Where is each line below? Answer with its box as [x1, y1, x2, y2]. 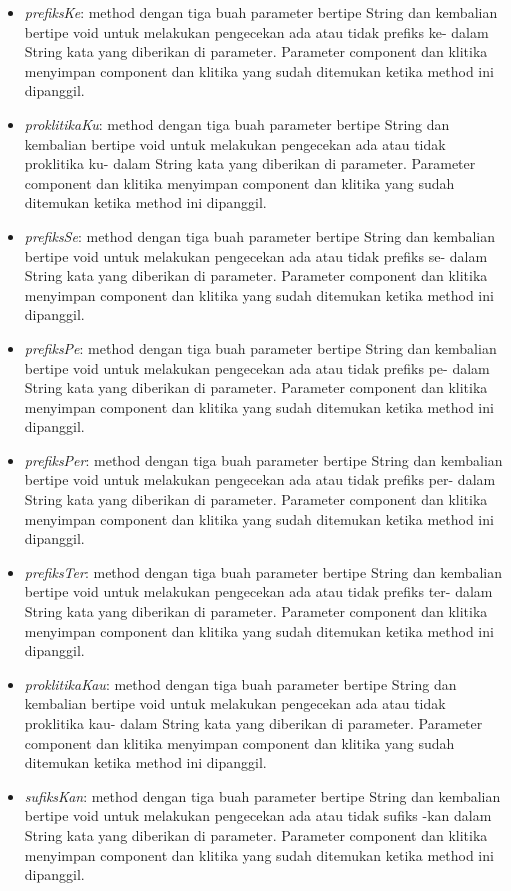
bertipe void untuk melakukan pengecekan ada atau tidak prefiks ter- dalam [24, 581, 493, 602]
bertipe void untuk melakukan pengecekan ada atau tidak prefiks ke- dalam [24, 21, 489, 42]
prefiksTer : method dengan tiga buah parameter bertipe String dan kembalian [24, 561, 503, 582]
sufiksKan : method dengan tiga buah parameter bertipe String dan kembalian [24, 785, 501, 806]
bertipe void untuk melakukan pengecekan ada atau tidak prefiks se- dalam [24, 245, 488, 266]
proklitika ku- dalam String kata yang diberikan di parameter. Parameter [24, 153, 476, 174]
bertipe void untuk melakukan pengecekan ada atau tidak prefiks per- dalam [24, 469, 496, 490]
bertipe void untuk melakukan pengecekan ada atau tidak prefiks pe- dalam [24, 357, 490, 378]
